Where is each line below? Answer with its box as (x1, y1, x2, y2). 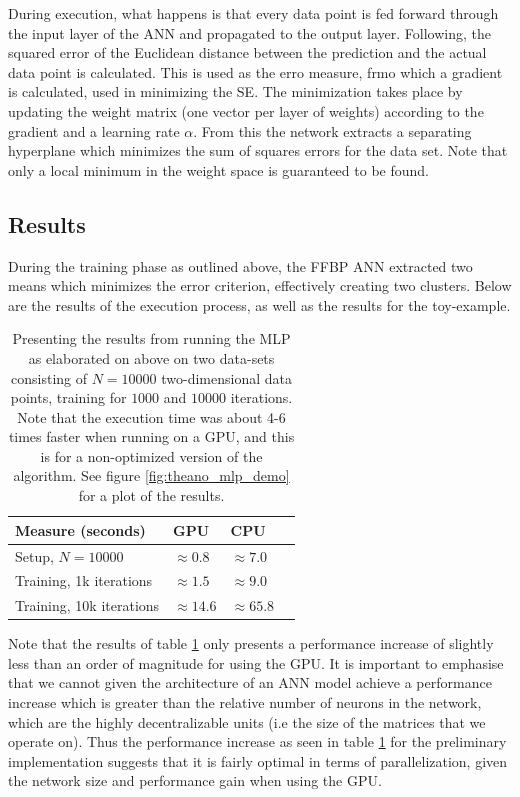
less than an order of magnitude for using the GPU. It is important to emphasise (8, 652, 504, 673)
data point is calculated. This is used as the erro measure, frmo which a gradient (8, 61, 503, 82)
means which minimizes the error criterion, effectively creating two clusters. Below (8, 275, 512, 296)
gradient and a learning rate (8, 120, 180, 141)
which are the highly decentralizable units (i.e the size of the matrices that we (8, 711, 486, 732)
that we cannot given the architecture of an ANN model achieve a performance (8, 672, 492, 693)
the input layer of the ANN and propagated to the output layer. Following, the (8, 22, 491, 43)
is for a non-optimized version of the (40, 445, 263, 466)
